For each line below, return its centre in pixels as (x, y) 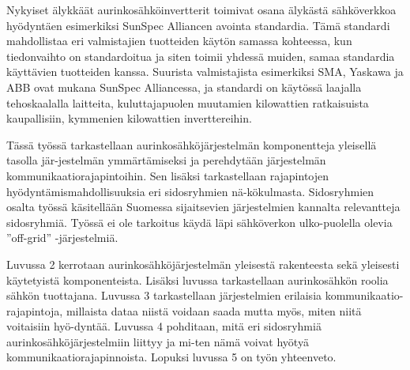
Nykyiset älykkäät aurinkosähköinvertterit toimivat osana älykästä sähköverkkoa (201, 9)
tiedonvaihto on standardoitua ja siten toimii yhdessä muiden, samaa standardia (201, 56)
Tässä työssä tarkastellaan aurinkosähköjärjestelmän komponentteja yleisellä (192, 144)
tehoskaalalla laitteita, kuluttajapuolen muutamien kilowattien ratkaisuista (188, 102)
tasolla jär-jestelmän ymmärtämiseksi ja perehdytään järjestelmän (166, 160)
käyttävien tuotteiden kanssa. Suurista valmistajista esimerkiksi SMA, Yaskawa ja (205, 72)
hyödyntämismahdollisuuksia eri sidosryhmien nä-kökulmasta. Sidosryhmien (190, 191)
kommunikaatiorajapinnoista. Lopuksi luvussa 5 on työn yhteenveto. (171, 357)
